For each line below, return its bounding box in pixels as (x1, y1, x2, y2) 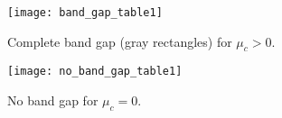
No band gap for (7, 91, 99, 110)
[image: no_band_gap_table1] (7, 65, 183, 78)
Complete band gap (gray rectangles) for (7, 32, 232, 50)
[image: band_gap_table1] (7, 6, 163, 19)
